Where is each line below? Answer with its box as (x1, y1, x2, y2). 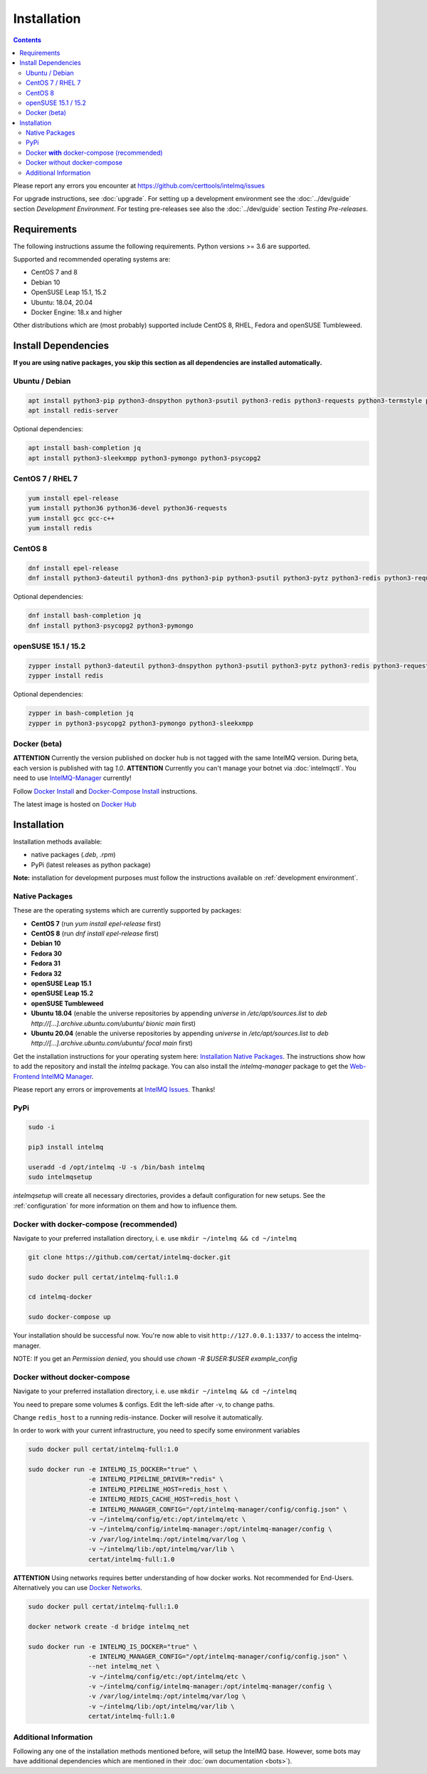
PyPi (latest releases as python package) (31, 860, 151, 869)
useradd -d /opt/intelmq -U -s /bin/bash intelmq (28, 1163, 205, 1171)
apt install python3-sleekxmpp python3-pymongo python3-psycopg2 (28, 453, 261, 462)
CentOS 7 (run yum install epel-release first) (31, 919, 162, 928)
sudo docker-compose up (28, 1313, 112, 1321)
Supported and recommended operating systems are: (13, 255, 171, 264)
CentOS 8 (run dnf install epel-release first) (31, 929, 159, 938)
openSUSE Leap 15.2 (31, 989, 94, 998)
